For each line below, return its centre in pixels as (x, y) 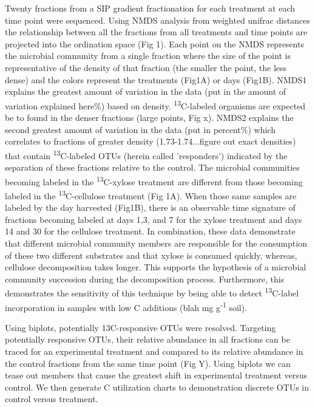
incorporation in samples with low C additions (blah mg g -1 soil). (126, 306)
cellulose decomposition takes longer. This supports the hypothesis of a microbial (156, 267)
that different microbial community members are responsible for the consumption (156, 243)
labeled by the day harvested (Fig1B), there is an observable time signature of (150, 207)
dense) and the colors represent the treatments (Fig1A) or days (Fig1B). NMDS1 (156, 79)
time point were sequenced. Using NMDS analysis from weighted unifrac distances (157, 20)
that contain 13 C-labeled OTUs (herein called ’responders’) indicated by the (146, 154)
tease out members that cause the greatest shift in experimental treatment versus (156, 375)
